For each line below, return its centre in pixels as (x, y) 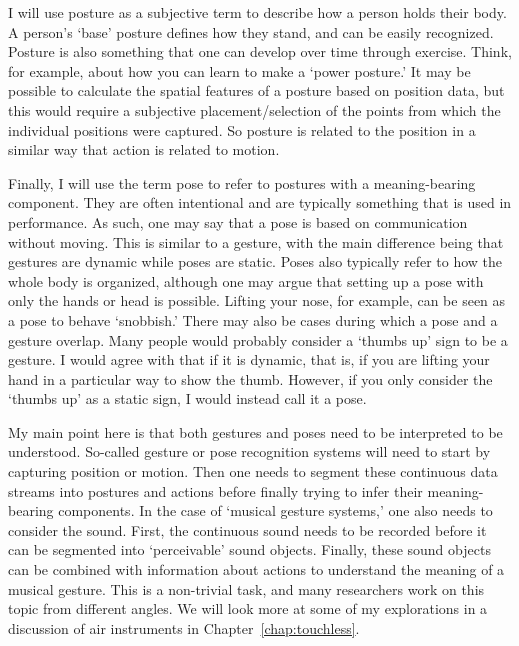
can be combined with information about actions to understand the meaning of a (256, 569)
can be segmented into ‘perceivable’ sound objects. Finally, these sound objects (249, 549)
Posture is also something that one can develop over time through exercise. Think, (260, 51)
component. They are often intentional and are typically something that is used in (260, 202)
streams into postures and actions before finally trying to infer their (215, 490)
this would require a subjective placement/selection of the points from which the (254, 109)
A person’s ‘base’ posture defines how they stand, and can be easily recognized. (251, 31)
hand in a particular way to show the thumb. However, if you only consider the (250, 378)
